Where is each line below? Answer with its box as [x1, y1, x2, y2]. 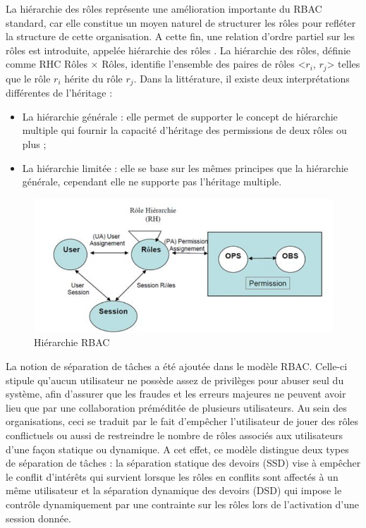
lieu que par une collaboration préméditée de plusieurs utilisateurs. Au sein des [6, 400, 347, 415]
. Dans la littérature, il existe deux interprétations [133, 70, 350, 85]
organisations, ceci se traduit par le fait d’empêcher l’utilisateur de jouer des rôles [6, 414, 359, 429]
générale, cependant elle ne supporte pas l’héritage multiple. [22, 174, 282, 189]
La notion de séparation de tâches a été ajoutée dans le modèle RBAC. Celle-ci [6, 359, 348, 374]
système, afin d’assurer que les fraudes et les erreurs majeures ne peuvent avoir [6, 386, 346, 401]
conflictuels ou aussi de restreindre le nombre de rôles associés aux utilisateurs [6, 428, 343, 442]
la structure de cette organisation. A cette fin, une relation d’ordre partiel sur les [6, 29, 355, 44]
